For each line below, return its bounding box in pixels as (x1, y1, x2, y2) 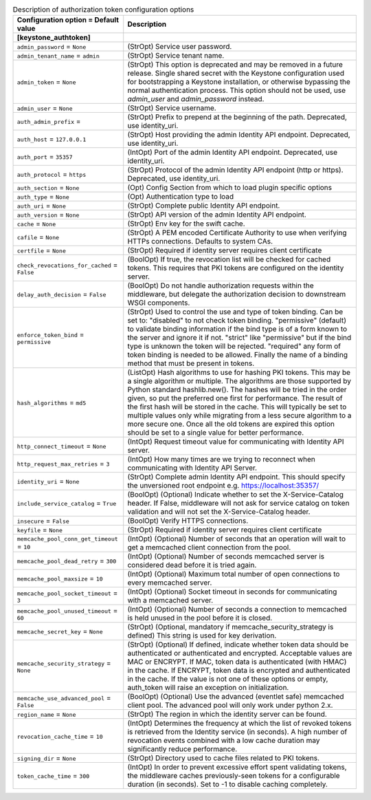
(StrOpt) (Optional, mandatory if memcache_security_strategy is (127, 623, 334, 632)
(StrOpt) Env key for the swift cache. (127, 219, 245, 228)
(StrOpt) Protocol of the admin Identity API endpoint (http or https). (127, 165, 344, 175)
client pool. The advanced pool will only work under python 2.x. (127, 700, 333, 710)
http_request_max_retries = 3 (16, 459, 110, 468)
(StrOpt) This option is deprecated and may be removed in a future (127, 60, 344, 69)
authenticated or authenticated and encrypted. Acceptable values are (127, 649, 352, 658)
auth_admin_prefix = (16, 117, 81, 127)
